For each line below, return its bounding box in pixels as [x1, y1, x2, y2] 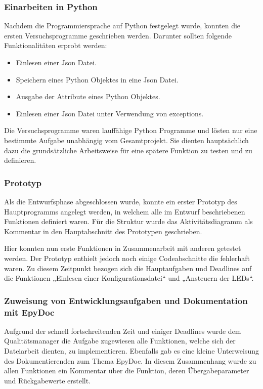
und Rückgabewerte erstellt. [4, 375, 91, 385]
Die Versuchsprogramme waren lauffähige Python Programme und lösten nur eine [4, 125, 257, 136]
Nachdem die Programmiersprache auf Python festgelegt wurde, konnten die [4, 20, 241, 31]
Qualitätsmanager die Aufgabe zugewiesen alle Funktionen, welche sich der [4, 335, 236, 346]
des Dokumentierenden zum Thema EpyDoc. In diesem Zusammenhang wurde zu [4, 355, 256, 366]
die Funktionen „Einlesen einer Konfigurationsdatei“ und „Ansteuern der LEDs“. [4, 273, 254, 283]
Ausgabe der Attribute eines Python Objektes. [16, 91, 160, 102]
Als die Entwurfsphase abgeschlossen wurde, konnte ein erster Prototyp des [4, 196, 237, 206]
